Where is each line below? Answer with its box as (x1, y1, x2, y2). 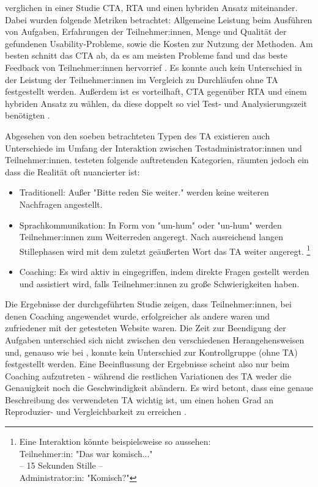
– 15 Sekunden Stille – (19, 459, 103, 472)
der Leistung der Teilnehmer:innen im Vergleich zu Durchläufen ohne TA (5, 73, 278, 86)
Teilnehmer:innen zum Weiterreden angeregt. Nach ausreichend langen (19, 230, 283, 243)
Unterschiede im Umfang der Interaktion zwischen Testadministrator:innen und (5, 141, 302, 154)
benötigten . (5, 109, 50, 122)
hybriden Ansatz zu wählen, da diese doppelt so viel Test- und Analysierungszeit (5, 97, 308, 109)
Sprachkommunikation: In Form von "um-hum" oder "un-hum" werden (19, 218, 282, 231)
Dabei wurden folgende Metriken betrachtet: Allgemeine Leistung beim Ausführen (5, 13, 312, 26)
